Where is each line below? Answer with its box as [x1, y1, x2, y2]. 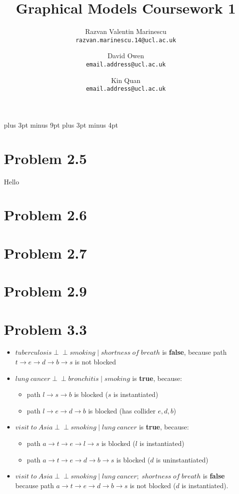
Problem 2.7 [4, 243, 87, 263]
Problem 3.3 [4, 319, 87, 339]
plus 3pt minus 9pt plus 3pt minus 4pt [4, 119, 118, 130]
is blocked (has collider [88, 405, 156, 415]
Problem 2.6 [4, 205, 87, 225]
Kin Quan [111, 75, 141, 85]
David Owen [107, 50, 144, 61]
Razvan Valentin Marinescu [85, 26, 166, 36]
